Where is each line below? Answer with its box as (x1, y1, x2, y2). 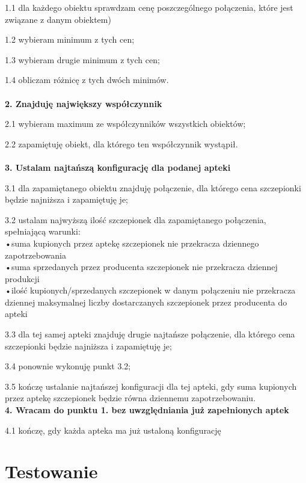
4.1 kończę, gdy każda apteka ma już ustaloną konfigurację (5, 423, 221, 436)
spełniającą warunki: (5, 225, 81, 238)
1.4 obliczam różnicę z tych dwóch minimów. (5, 73, 169, 86)
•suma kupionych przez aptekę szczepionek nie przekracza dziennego (5, 236, 259, 249)
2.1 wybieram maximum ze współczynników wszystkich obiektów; (5, 117, 246, 130)
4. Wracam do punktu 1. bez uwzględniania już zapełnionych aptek (5, 404, 289, 416)
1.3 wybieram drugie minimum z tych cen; (5, 53, 160, 66)
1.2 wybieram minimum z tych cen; (5, 33, 135, 46)
